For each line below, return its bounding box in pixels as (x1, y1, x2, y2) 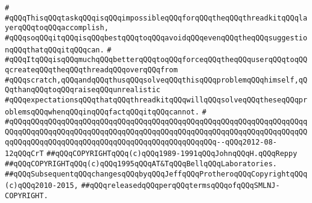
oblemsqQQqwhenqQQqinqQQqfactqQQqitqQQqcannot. (5, 107, 200, 116)
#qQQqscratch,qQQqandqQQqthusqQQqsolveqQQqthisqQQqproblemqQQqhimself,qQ (5, 75, 308, 84)
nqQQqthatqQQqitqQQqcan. (5, 45, 104, 54)
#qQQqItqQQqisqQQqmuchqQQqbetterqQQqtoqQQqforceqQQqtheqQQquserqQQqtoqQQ (5, 55, 308, 64)
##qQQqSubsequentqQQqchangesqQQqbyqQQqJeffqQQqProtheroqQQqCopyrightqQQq (5, 169, 308, 178)
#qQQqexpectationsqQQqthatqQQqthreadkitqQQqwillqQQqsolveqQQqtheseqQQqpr (5, 95, 308, 104)
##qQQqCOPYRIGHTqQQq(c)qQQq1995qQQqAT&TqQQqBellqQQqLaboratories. (5, 159, 278, 168)
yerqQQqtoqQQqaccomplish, (5, 23, 109, 33)
